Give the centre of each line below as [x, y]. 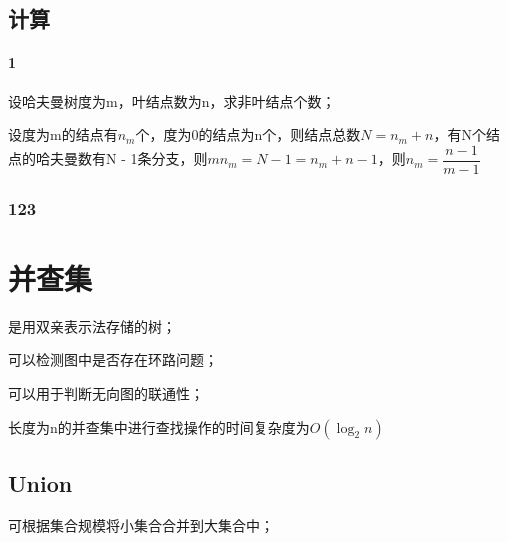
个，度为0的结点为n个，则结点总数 [248, 134]
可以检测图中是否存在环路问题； [113, 359]
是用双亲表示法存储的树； [92, 325]
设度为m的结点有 [63, 134]
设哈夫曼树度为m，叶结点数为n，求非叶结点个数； [172, 100]
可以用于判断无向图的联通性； [106, 392]
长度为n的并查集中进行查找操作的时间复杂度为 [159, 426]
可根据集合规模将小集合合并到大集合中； [141, 524]
